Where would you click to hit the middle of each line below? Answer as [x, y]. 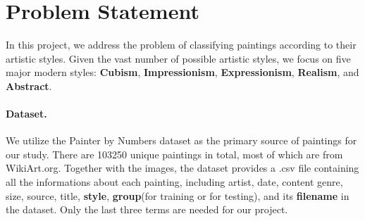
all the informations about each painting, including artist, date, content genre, [174, 182]
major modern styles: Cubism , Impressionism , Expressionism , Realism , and [182, 72]
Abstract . [29, 86]
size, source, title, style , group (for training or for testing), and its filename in [178, 195]
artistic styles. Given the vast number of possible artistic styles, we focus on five [178, 58]
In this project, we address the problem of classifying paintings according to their [181, 45]
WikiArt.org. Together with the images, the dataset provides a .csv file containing [182, 168]
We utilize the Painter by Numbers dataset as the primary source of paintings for [181, 140]
